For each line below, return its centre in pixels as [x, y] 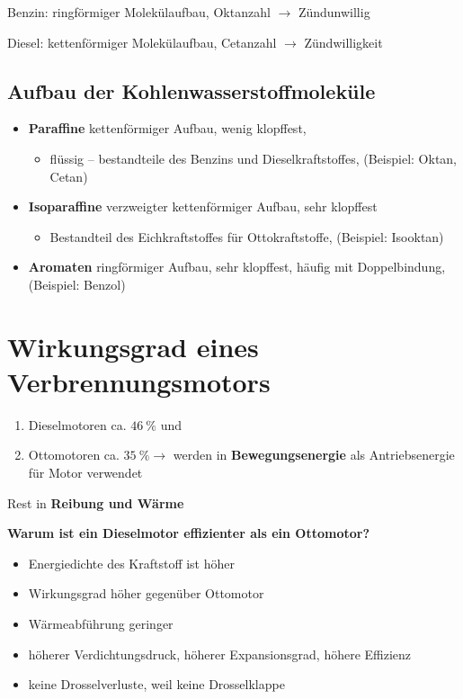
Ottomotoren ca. [74, 455]
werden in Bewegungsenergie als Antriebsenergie [314, 455]
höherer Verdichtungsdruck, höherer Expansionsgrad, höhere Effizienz [220, 654]
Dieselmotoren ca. [77, 424]
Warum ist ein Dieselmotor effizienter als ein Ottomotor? [188, 533]
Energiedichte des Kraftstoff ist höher [132, 563]
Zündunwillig [334, 12]
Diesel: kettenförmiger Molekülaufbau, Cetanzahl [142, 42]
